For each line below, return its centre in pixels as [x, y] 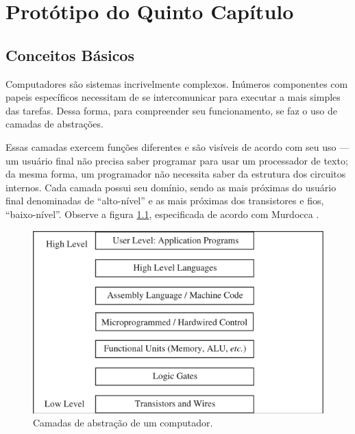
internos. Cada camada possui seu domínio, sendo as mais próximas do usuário [171, 187]
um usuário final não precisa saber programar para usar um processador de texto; [177, 160]
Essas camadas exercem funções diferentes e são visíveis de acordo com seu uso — [177, 146]
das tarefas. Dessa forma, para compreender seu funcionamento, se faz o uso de [171, 110]
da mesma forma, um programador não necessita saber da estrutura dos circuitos [176, 174]
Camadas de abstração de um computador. [123, 423]
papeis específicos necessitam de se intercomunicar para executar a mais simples [173, 97]
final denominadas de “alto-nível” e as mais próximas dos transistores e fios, [165, 201]
